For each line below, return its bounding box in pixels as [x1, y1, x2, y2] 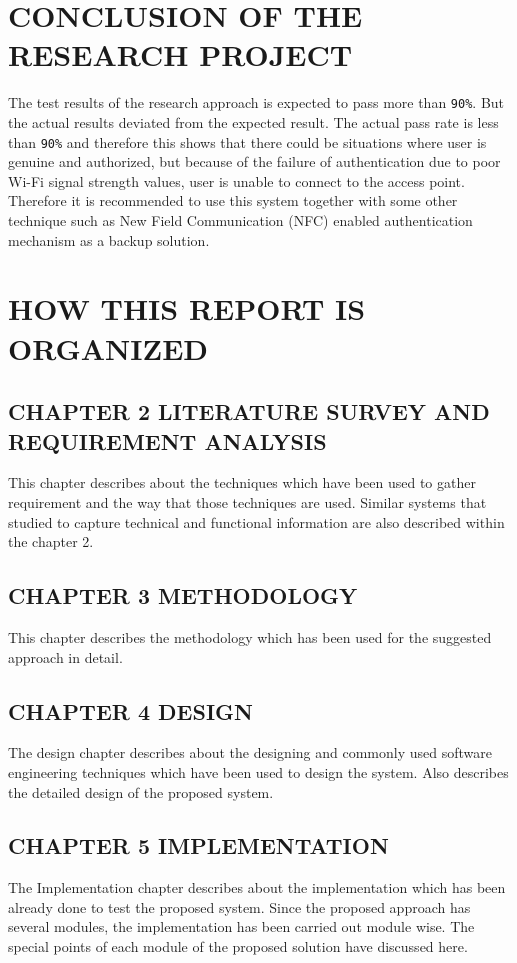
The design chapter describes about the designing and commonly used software [8, 742, 492, 763]
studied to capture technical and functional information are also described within [8, 511, 505, 532]
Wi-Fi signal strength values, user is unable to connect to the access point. [8, 170, 465, 191]
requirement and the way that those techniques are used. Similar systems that [8, 491, 487, 512]
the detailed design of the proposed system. [8, 781, 274, 802]
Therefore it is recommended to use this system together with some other [8, 190, 458, 211]
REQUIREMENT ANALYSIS [8, 425, 327, 456]
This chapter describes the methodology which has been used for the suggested [8, 626, 492, 647]
